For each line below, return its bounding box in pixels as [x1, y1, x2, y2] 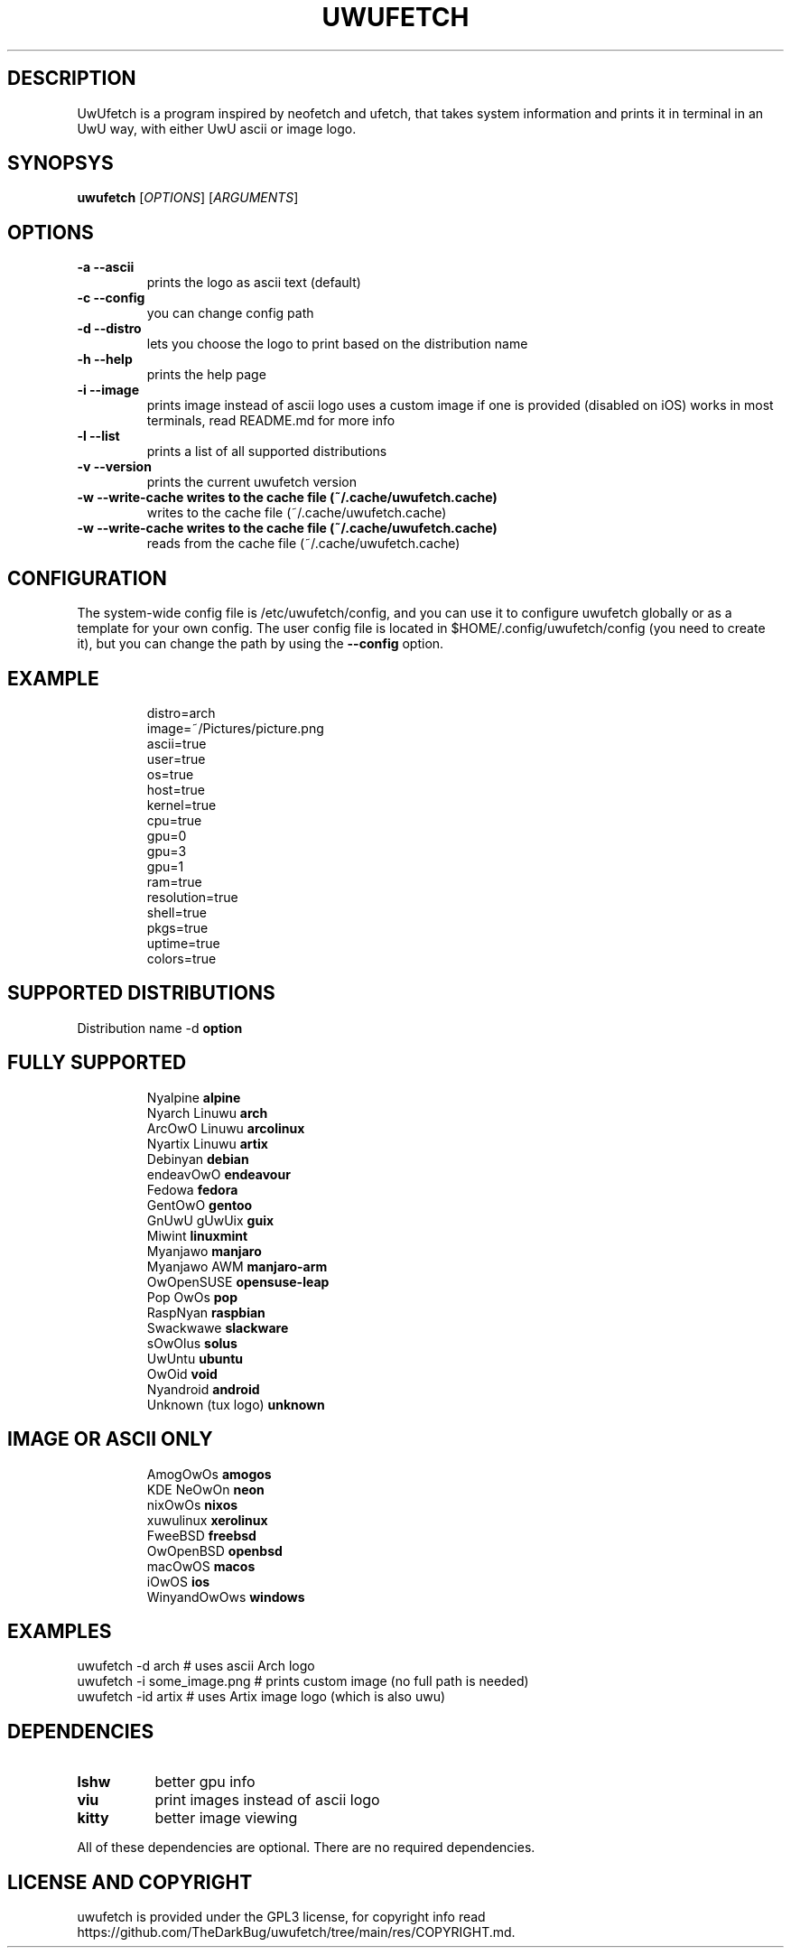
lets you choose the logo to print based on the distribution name [146, 336, 528, 352]
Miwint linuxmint [146, 1227, 248, 1243]
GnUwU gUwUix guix [146, 1212, 275, 1228]
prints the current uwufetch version [146, 474, 357, 490]
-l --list [77, 428, 120, 444]
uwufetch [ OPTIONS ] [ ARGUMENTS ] [77, 190, 299, 206]
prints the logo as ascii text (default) [146, 275, 361, 291]
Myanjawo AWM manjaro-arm [146, 1258, 328, 1274]
